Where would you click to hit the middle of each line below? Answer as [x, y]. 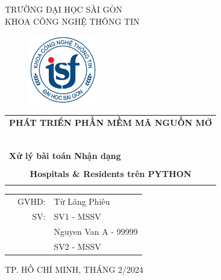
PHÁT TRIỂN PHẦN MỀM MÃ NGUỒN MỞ [111, 122]
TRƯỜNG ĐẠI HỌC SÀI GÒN [64, 9]
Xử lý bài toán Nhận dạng [65, 155]
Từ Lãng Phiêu [82, 201]
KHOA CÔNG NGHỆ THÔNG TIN [72, 21]
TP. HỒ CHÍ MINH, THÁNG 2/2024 [74, 269]
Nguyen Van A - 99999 [96, 231]
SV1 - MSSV [77, 216]
